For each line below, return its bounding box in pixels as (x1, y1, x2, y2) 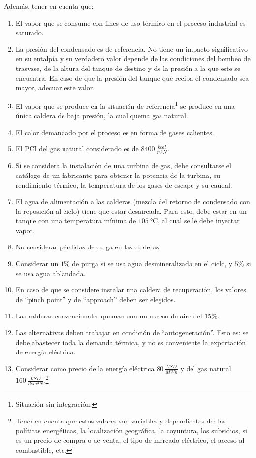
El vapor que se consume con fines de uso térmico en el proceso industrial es (15, 17, 246, 28)
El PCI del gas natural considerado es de (15, 143, 139, 154)
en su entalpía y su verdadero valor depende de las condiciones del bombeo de (15, 53, 251, 64)
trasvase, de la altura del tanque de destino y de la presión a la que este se (15, 63, 241, 73)
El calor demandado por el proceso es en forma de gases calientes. (15, 127, 214, 137)
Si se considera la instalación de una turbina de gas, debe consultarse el (15, 160, 231, 171)
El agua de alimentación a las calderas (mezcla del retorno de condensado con (15, 196, 250, 207)
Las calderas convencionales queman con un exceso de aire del (15, 311, 202, 321)
